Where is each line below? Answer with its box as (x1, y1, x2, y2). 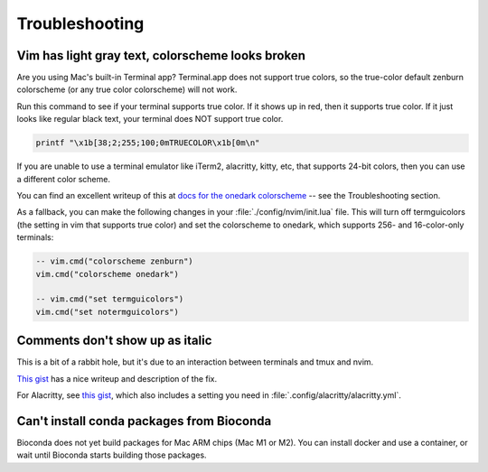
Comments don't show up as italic (16, 333, 212, 348)
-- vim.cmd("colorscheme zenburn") (35, 256, 193, 266)
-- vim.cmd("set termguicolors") (35, 294, 184, 304)
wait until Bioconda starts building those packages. (16, 449, 207, 460)
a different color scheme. (16, 173, 110, 184)
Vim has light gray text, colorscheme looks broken (16, 48, 306, 63)
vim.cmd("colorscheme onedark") (35, 269, 180, 279)
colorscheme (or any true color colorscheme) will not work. (16, 84, 238, 95)
